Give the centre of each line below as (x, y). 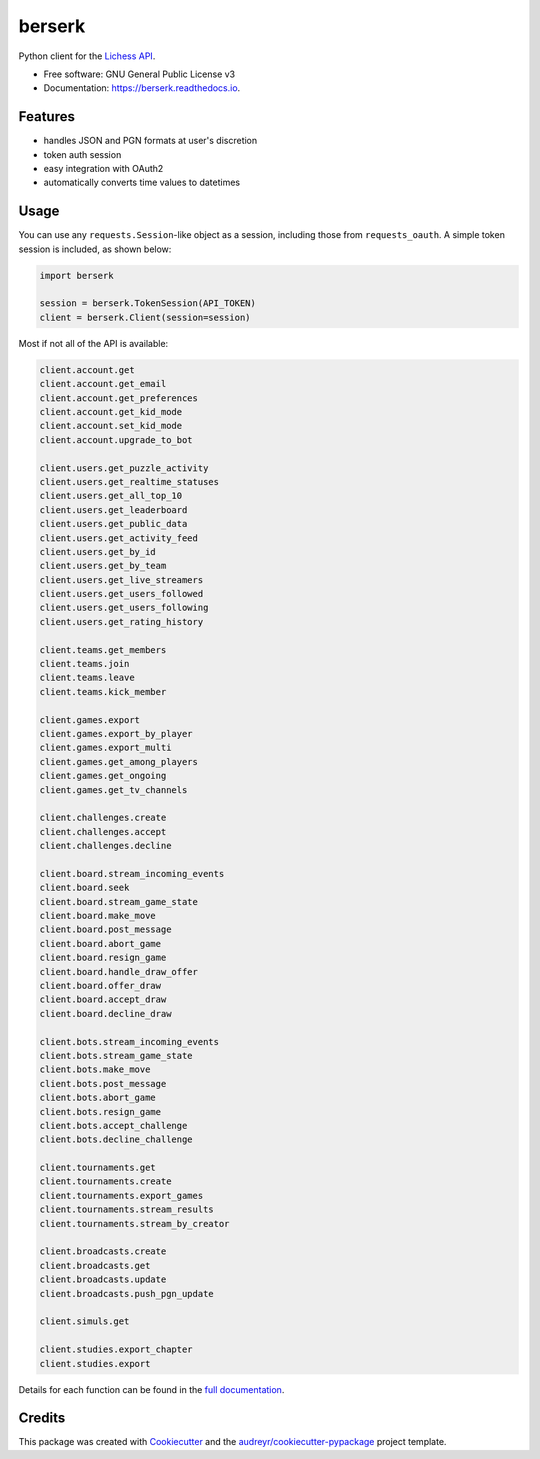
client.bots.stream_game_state (116, 1055)
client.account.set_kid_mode (111, 426)
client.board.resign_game (103, 958)
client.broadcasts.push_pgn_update (126, 1293)
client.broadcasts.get (95, 1265)
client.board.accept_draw (103, 999)
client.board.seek (84, 888)
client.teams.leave (87, 678)
